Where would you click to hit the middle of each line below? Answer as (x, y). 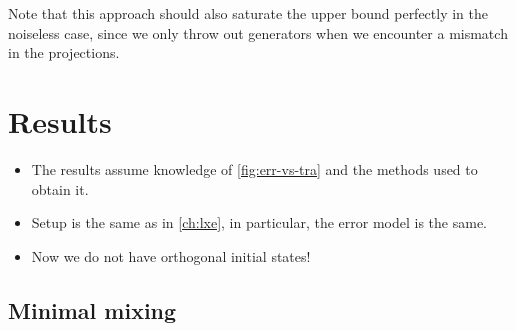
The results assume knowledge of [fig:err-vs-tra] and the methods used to (254, 168)
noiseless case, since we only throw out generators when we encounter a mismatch (258, 32)
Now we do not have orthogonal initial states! (171, 255)
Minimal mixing (92, 309)
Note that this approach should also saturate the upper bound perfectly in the (248, 13)
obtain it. (60, 188)
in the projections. (64, 52)
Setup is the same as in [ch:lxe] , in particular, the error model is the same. (259, 222)
